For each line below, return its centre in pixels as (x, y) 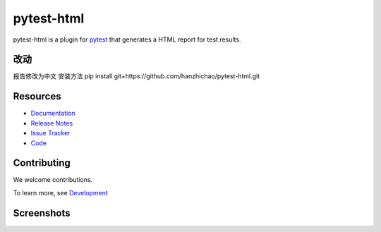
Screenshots (42, 213)
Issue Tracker (50, 133)
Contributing (42, 163)
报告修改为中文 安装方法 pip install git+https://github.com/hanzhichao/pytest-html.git (137, 76)
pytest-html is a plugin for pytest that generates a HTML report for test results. (127, 39)
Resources (37, 96)
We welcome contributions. (53, 180)
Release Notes (52, 123)
